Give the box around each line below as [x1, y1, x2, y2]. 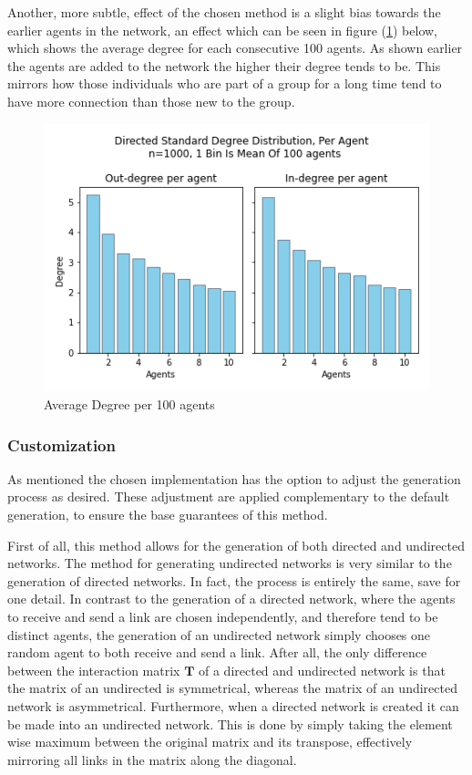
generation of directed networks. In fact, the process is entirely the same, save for [7, 571, 461, 590]
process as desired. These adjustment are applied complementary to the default [7, 487, 450, 506]
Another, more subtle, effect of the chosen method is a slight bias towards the [7, 3, 441, 21]
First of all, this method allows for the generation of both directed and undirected [7, 535, 465, 554]
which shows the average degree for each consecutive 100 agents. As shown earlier [7, 38, 463, 57]
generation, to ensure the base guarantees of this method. [7, 505, 328, 524]
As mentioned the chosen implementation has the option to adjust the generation [7, 469, 461, 488]
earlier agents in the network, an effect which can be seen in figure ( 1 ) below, [7, 20, 437, 39]
